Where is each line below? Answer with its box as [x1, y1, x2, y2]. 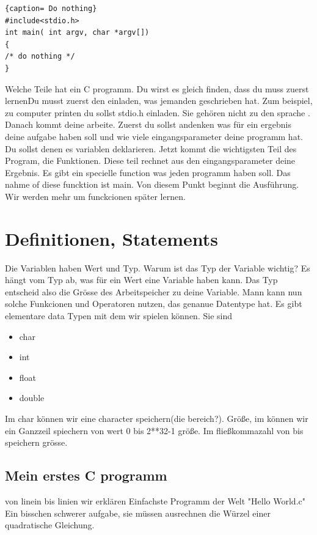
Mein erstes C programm [5, 466, 167, 485]
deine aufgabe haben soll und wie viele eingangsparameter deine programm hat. [5, 130, 303, 142]
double [19, 391, 45, 404]
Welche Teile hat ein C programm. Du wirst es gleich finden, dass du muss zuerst [5, 82, 309, 95]
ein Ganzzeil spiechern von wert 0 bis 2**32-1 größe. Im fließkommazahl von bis [5, 424, 304, 437]
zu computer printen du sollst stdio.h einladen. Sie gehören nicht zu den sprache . [5, 106, 310, 119]
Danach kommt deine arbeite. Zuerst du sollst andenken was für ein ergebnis [5, 118, 291, 131]
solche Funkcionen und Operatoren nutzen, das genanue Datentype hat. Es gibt [5, 297, 302, 310]
